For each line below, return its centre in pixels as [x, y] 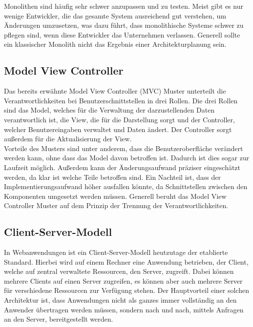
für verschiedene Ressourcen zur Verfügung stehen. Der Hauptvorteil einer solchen [126, 290]
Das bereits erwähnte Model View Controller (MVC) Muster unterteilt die [115, 91]
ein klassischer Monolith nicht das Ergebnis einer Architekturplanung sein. [115, 44]
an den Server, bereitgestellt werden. [59, 319]
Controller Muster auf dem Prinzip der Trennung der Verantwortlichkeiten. [116, 205]
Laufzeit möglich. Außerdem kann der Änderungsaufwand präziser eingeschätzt [122, 167]
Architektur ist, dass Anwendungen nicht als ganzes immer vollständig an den [120, 300]
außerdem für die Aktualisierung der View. [68, 139]
